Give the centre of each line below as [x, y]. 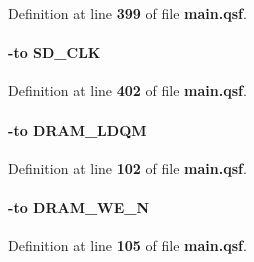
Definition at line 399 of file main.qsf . [127, 13]
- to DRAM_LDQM [77, 129]
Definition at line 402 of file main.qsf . [127, 90]
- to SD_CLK [54, 52]
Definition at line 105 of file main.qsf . [127, 245]
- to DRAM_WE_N [79, 206]
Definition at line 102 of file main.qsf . [127, 167]
